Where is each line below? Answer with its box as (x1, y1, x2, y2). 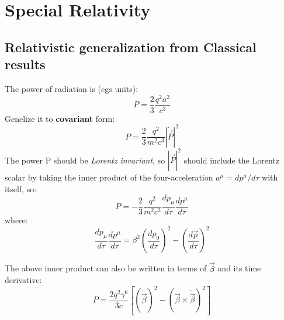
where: (5, 214, 28, 226)
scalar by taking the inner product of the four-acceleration (5, 171, 213, 183)
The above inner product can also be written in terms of (5, 262, 207, 274)
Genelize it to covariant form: (5, 112, 115, 124)
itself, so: (5, 182, 37, 195)
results (5, 55, 46, 73)
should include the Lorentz (183, 154, 279, 166)
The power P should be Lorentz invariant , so (5, 154, 165, 166)
